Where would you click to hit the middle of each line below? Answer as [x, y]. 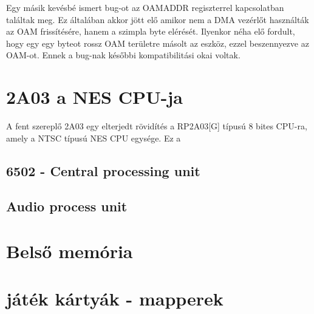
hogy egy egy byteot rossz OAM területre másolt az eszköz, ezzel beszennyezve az [158, 43]
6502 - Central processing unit [103, 170]
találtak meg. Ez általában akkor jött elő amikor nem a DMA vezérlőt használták [158, 19]
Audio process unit [67, 206]
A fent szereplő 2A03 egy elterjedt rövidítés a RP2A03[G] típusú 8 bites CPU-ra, [157, 126]
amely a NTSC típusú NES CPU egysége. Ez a [94, 138]
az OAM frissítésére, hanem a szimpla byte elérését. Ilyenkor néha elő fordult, [151, 31]
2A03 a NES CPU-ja [94, 97]
